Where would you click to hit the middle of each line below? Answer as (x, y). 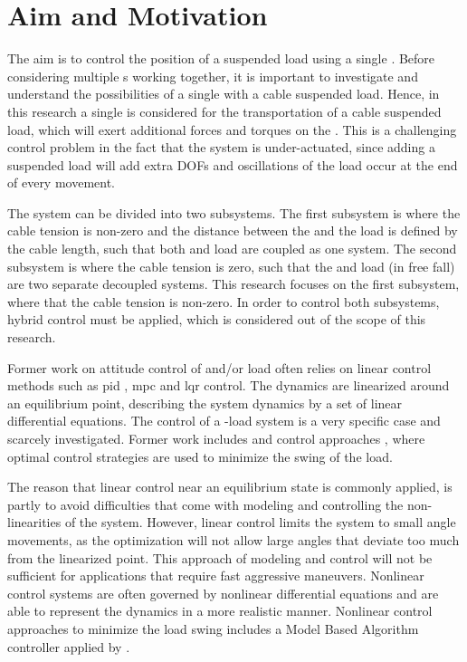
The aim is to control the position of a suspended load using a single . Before (221, 58)
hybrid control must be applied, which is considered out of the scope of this (217, 319)
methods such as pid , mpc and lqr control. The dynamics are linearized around (229, 385)
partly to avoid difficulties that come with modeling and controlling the (205, 504)
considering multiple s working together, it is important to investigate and (213, 76)
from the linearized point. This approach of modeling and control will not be (220, 557)
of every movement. (62, 182)
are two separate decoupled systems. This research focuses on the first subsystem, (233, 284)
